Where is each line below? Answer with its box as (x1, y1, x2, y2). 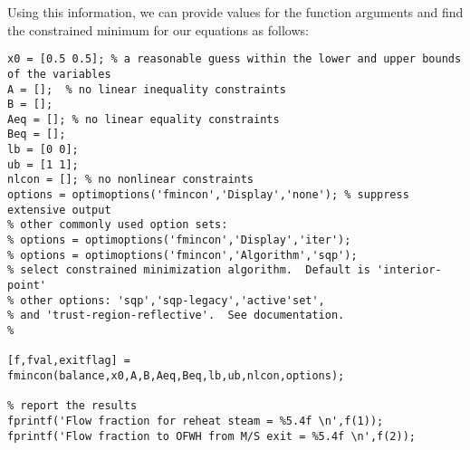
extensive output (7, 203, 111, 216)
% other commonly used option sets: (7, 218, 228, 232)
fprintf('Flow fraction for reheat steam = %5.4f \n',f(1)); (7, 414, 384, 427)
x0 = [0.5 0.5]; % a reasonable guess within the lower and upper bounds (7, 53, 462, 66)
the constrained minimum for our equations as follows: (7, 20, 309, 39)
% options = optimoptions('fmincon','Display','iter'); (7, 234, 351, 247)
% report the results (7, 399, 138, 413)
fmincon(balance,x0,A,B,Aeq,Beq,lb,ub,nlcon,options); (7, 369, 345, 382)
